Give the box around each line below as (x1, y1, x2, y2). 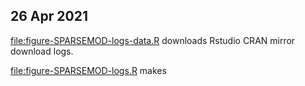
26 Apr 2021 (10, 8, 88, 25)
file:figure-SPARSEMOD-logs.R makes (10, 64, 167, 76)
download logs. (10, 45, 74, 57)
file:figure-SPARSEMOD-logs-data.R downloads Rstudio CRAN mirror (10, 34, 296, 46)
